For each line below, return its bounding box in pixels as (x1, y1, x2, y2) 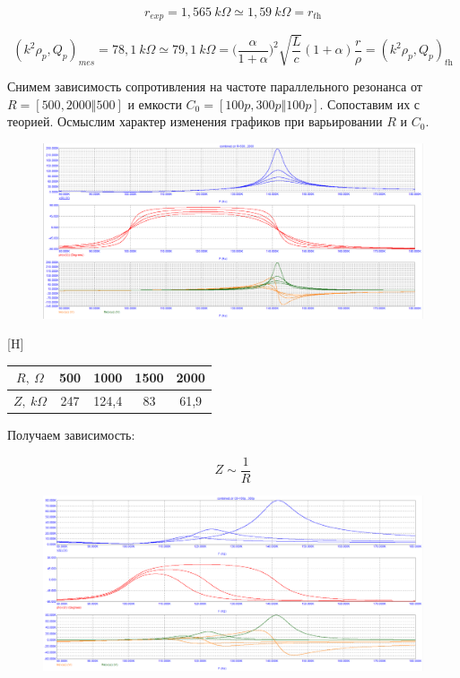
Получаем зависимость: (7, 425, 135, 444)
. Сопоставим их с (319, 94, 421, 113)
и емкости (127, 94, 182, 113)
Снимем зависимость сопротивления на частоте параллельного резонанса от (7, 77, 422, 95)
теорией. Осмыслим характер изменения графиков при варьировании (7, 112, 383, 131)
